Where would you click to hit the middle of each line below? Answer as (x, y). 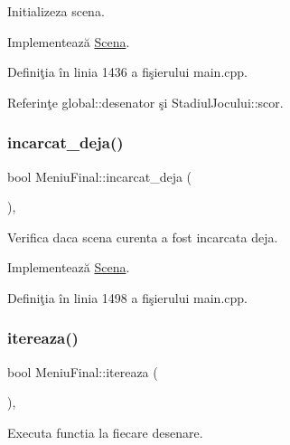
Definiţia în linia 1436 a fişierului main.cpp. (127, 72)
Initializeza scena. (56, 11)
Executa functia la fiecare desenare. (105, 432)
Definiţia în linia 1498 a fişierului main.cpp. (127, 297)
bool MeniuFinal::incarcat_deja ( (100, 176)
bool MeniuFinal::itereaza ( (83, 371)
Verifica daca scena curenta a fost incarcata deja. (143, 237)
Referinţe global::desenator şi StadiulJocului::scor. (145, 102)
